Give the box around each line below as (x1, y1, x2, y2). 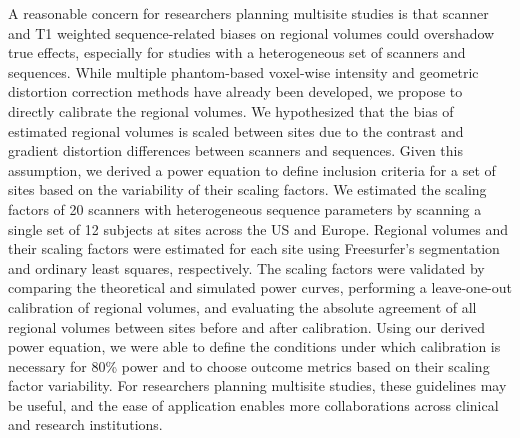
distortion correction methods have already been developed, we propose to (8, 81, 463, 102)
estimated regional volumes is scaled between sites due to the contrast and (8, 120, 464, 141)
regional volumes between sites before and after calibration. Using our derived (8, 316, 485, 337)
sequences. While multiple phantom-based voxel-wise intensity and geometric (8, 61, 479, 82)
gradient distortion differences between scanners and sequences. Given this (8, 140, 463, 161)
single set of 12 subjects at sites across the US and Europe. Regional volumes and (8, 218, 509, 239)
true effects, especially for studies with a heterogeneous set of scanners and (8, 42, 466, 63)
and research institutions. (8, 414, 163, 435)
